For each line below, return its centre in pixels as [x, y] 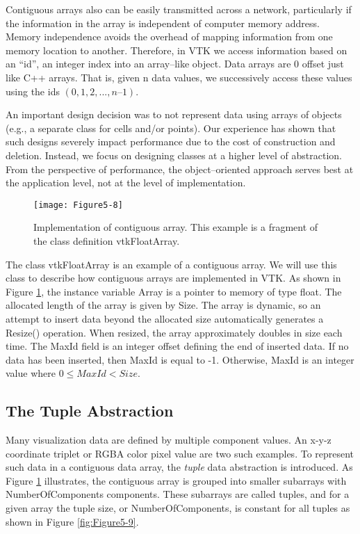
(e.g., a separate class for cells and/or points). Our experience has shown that [171, 128]
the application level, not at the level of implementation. [126, 183]
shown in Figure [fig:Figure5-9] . [72, 521]
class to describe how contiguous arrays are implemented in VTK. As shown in [173, 278]
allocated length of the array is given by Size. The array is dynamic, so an [163, 305]
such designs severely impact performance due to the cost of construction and [171, 141]
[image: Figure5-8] [78, 205]
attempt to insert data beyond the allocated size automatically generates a [165, 318]
